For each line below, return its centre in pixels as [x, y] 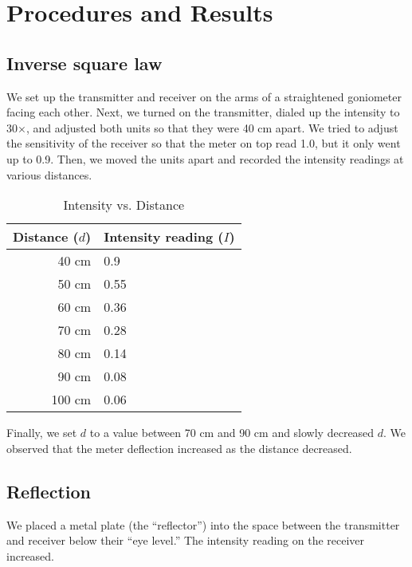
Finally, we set [42, 433]
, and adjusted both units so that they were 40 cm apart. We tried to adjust [212, 127]
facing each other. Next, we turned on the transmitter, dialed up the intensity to [203, 112]
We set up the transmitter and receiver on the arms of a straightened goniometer [204, 96]
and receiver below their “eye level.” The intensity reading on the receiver [186, 540]
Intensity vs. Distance [124, 205]
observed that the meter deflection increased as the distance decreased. [179, 448]
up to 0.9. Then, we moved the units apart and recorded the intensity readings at [205, 158]
